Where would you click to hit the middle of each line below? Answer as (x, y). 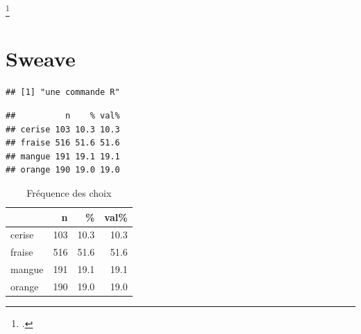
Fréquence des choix (69, 192)
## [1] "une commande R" (63, 93)
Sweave (41, 59)
